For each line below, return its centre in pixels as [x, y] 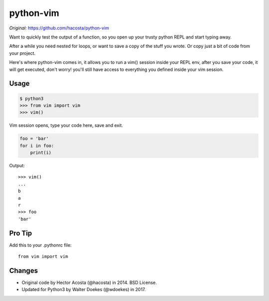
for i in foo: [37, 146]
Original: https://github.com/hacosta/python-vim [59, 28]
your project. [22, 53]
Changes [24, 270]
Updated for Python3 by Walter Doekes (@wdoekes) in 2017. [84, 290]
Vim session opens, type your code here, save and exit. [66, 125]
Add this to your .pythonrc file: [40, 245]
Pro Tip [21, 233]
